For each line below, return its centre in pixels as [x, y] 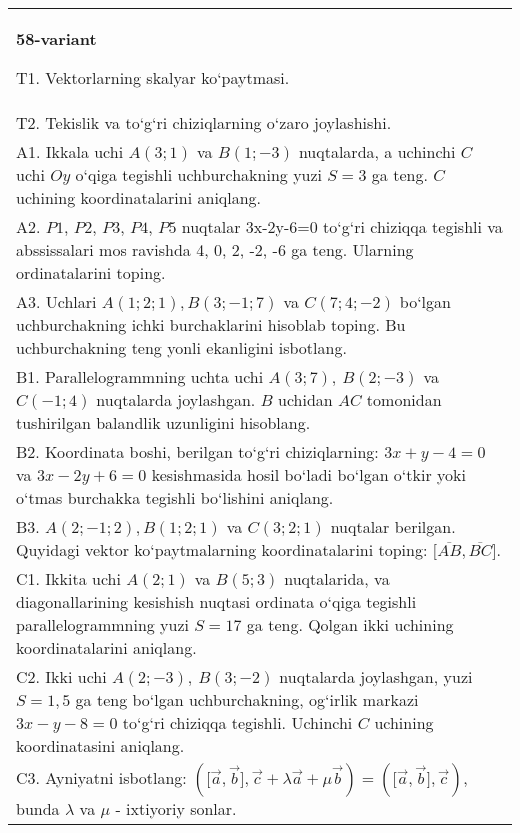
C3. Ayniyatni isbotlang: [101, 777]
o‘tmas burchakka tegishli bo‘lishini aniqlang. [175, 497]
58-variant [56, 38]
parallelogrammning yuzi [103, 624]
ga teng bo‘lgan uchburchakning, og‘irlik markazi [247, 699]
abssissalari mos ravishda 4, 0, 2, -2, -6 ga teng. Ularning [215, 249]
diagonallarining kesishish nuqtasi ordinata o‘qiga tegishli [216, 601]
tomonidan [404, 399]
